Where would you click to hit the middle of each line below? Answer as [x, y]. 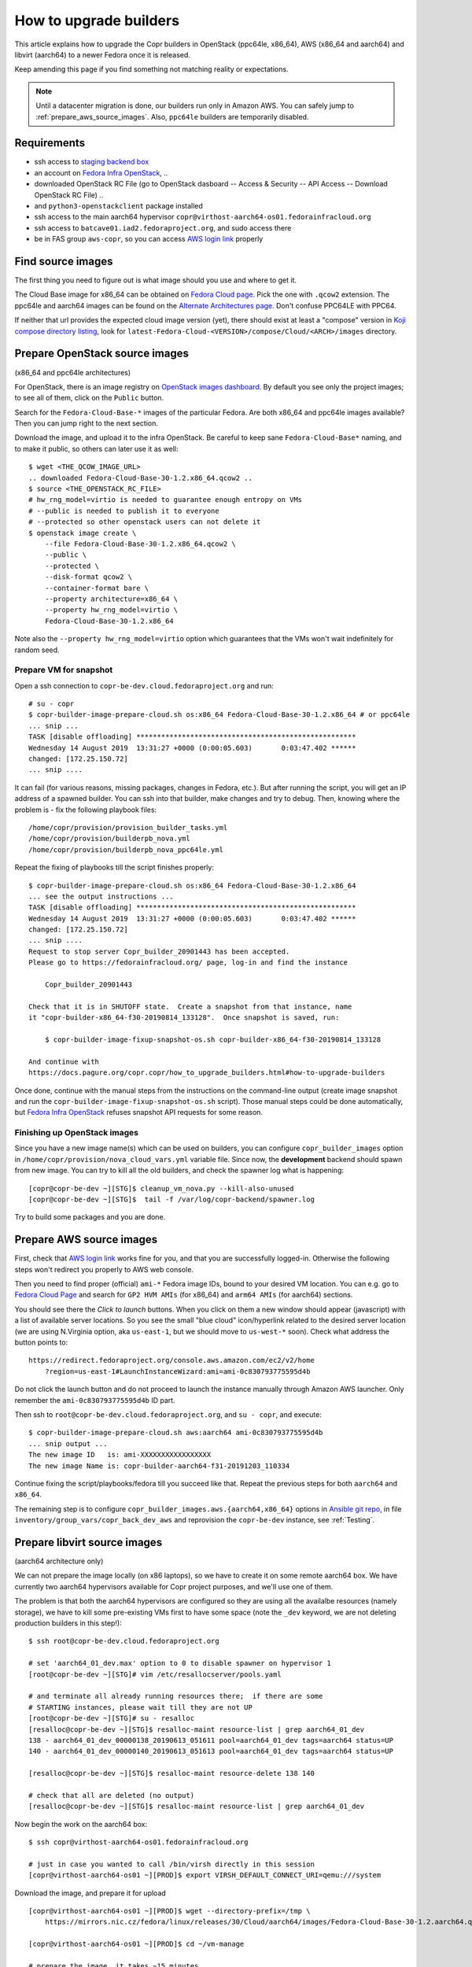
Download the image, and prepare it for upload [90, 1893]
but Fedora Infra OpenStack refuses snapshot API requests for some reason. [139, 1113]
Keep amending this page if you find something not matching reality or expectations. [151, 69]
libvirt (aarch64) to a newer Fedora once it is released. [102, 54]
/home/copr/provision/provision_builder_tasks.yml [128, 827]
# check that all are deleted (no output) [112, 1795]
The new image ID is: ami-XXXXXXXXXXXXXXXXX [120, 1455]
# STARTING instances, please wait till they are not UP [141, 1707]
